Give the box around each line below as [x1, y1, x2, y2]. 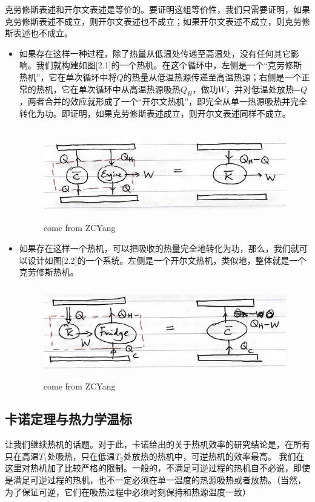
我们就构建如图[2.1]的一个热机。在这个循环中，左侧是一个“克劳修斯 [36, 59, 302, 71]
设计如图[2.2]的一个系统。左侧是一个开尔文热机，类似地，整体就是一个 [27, 253, 307, 266]
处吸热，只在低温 [47, 449, 115, 462]
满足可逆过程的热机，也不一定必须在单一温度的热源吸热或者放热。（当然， [13, 474, 306, 486]
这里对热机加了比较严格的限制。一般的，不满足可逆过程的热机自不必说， [5, 461, 293, 474]
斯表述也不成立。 [5, 27, 73, 39]
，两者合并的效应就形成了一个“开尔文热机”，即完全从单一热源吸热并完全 [19, 95, 308, 108]
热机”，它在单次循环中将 [19, 70, 117, 83]
